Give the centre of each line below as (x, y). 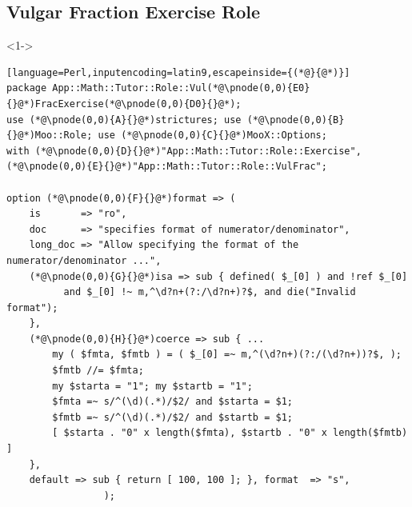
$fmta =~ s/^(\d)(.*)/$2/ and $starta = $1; (172, 402)
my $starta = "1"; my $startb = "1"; (152, 386)
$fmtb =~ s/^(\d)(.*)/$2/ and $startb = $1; (172, 417)
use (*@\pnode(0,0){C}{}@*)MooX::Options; (212, 136)
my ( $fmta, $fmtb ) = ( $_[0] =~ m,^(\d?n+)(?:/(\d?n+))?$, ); (227, 355)
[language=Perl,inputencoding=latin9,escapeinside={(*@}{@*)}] (178, 72)
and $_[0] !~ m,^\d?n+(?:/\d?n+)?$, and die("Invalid (210, 292)
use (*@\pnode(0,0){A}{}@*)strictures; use (124, 120)
